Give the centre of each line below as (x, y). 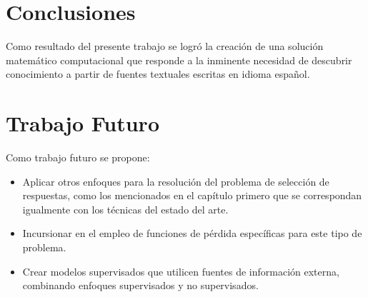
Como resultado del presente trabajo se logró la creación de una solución (165, 46)
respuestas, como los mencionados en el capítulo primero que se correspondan (192, 195)
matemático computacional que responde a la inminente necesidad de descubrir (179, 60)
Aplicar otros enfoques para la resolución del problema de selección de (176, 181)
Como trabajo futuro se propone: (78, 157)
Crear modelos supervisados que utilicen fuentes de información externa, (181, 271)
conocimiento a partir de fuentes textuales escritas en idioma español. (158, 74)
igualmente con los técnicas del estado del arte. (125, 209)
